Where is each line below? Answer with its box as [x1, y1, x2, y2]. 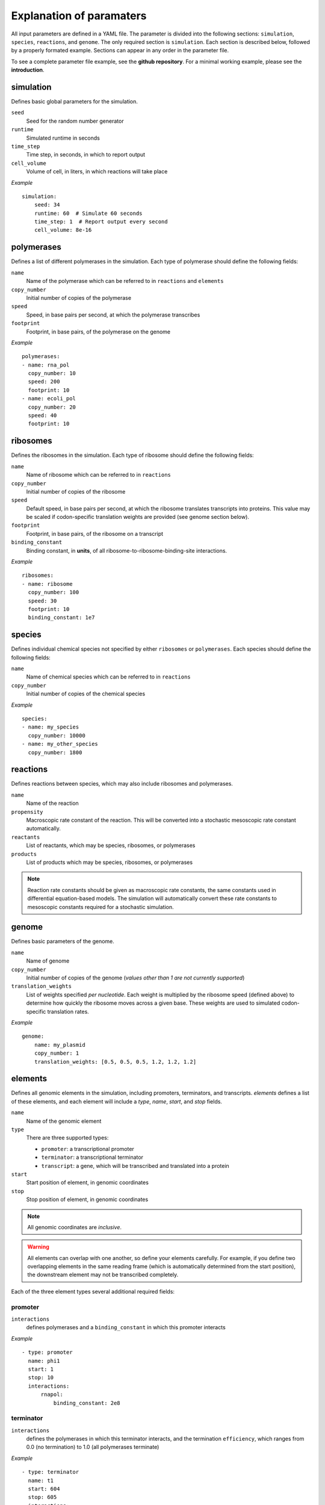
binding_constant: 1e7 [28, 614, 95, 621]
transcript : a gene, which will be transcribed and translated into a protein [41, 1162, 230, 1169]
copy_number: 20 [28, 403, 76, 411]
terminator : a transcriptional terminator [41, 1153, 144, 1161]
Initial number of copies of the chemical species [26, 690, 146, 698]
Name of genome [26, 957, 70, 964]
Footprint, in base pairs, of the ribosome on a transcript [26, 530, 164, 537]
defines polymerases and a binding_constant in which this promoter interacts [26, 1324, 226, 1331]
